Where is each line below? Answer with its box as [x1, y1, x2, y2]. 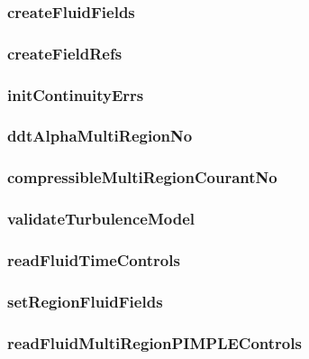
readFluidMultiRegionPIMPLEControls [7, 331, 302, 354]
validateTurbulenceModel [7, 207, 195, 230]
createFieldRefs [7, 41, 123, 64]
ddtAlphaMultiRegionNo [7, 124, 193, 147]
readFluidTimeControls [7, 248, 180, 271]
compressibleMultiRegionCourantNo [7, 166, 277, 189]
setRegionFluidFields [7, 290, 163, 312]
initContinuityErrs [7, 83, 144, 106]
